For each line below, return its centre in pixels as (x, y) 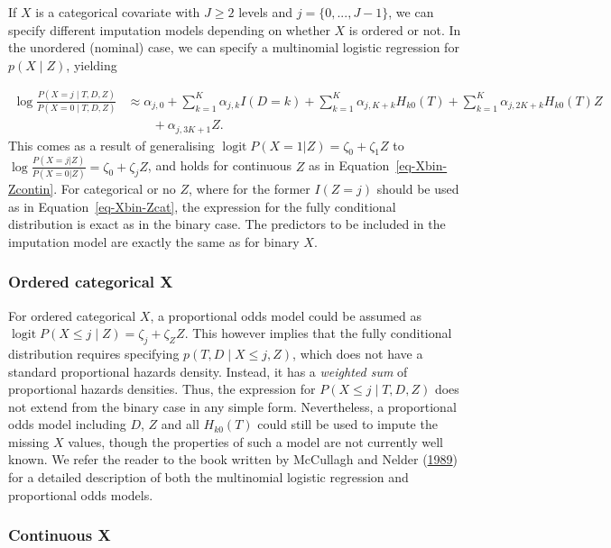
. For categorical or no (115, 188)
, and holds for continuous (220, 165)
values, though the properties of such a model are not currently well (255, 441)
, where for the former (250, 188)
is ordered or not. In (405, 29)
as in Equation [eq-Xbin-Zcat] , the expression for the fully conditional (202, 206)
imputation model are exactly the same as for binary (154, 241)
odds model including (67, 424)
